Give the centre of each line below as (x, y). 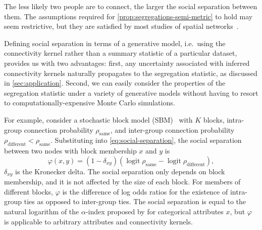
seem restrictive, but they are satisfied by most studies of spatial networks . (121, 26)
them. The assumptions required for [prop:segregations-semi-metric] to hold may (128, 16)
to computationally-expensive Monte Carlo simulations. (90, 103)
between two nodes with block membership (70, 151)
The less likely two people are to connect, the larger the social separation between (131, 6)
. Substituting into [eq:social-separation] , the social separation (146, 140)
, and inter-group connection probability (172, 129)
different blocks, (29, 191)
